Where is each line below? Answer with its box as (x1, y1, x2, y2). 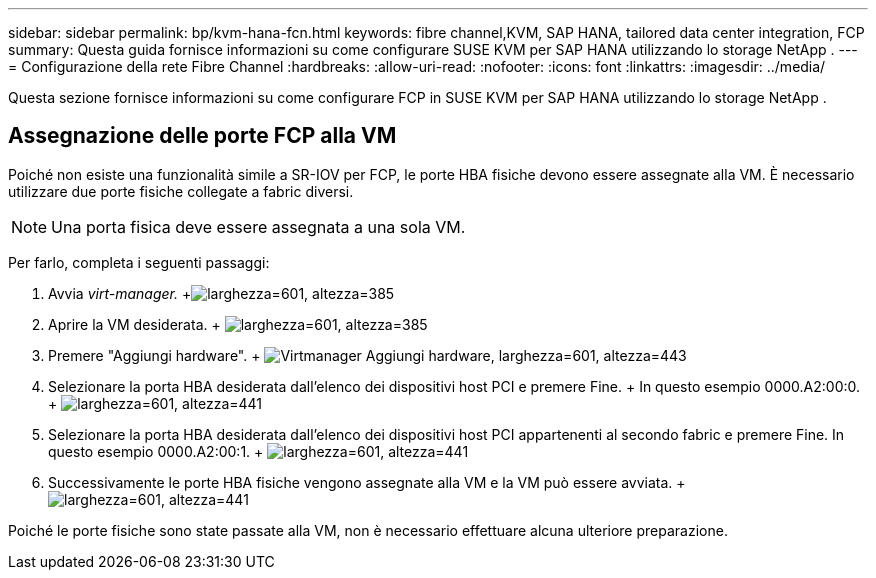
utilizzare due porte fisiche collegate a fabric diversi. (8, 182, 354, 200)
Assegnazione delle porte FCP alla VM (8, 123, 397, 149)
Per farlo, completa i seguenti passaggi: (8, 253, 270, 271)
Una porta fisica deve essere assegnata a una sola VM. (51, 216, 466, 237)
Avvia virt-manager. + (48, 284, 192, 302)
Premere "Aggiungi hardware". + (48, 346, 261, 364)
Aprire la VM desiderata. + (48, 315, 221, 333)
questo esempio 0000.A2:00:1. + (48, 442, 264, 460)
